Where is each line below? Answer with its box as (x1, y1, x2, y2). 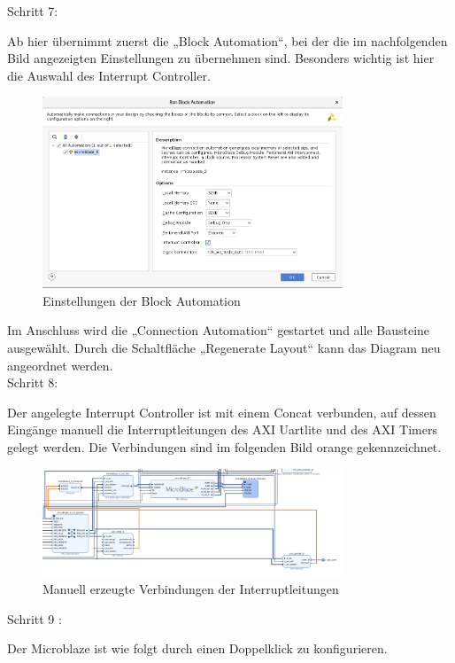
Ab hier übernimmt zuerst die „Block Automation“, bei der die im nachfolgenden (7, 31, 448, 50)
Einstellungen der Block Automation (42, 291, 241, 309)
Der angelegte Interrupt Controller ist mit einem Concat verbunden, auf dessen (7, 402, 436, 421)
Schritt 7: (7, 2, 58, 19)
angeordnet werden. (7, 355, 113, 374)
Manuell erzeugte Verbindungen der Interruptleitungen (42, 580, 339, 598)
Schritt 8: (7, 373, 58, 392)
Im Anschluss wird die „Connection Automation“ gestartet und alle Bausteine (7, 321, 430, 339)
